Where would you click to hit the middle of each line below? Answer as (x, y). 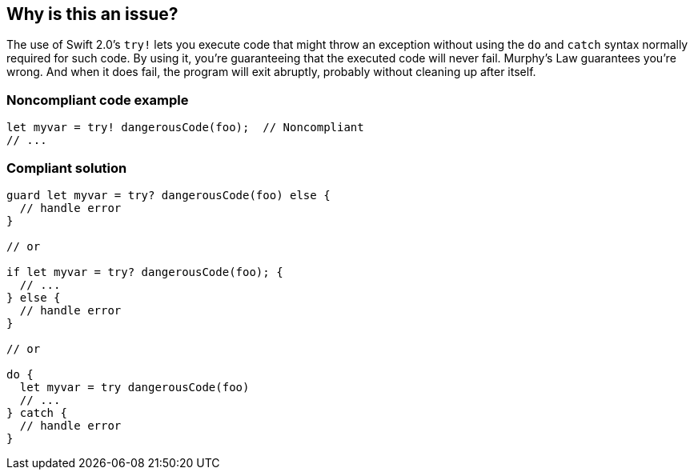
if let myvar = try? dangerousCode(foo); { (145, 272)
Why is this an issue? (92, 14)
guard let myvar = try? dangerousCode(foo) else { (168, 195)
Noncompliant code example (98, 100)
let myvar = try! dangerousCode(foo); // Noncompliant (185, 128)
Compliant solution (67, 168)
